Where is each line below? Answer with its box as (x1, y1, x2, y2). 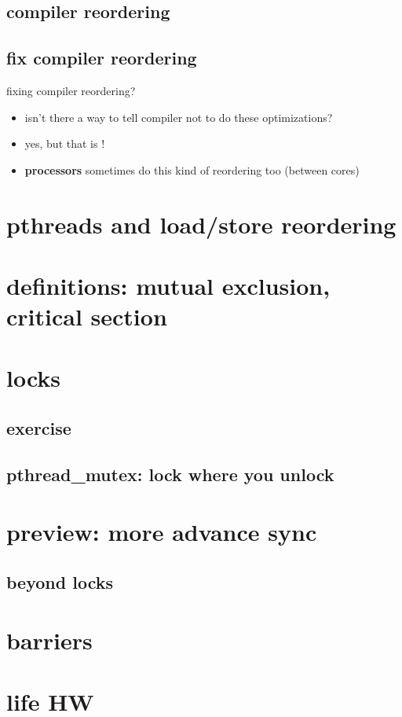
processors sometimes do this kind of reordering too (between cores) (24, 161, 360, 178)
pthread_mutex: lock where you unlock (6, 461, 334, 486)
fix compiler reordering (6, 46, 197, 70)
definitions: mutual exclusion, (6, 269, 331, 301)
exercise (6, 416, 71, 440)
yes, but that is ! (24, 135, 105, 152)
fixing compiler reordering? (6, 82, 136, 98)
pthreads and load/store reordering (6, 208, 397, 240)
